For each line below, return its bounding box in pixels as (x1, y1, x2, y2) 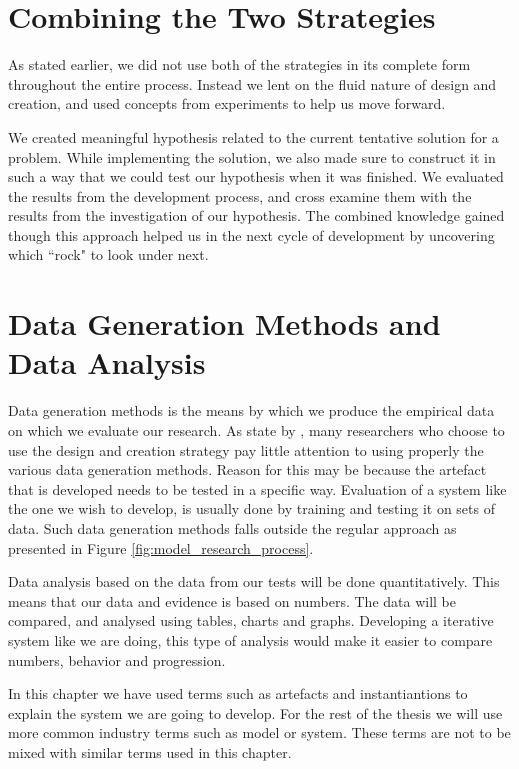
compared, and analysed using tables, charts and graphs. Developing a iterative (8, 610, 494, 631)
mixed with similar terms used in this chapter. (8, 741, 292, 762)
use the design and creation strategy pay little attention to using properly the (8, 439, 484, 460)
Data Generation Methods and (8, 303, 441, 344)
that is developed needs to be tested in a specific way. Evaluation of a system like (8, 478, 507, 499)
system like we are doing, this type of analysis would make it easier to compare (8, 629, 493, 650)
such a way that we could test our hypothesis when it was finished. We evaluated (8, 166, 504, 187)
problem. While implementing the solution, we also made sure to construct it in (8, 146, 496, 167)
